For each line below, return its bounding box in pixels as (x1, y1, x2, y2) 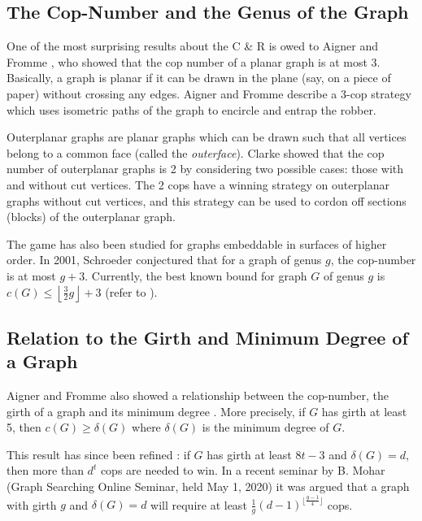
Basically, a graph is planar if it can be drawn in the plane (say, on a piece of (7, 69, 391, 86)
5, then (7, 419, 41, 436)
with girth (7, 496, 57, 513)
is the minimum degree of (202, 419, 329, 436)
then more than (7, 462, 84, 479)
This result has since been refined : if (7, 445, 190, 462)
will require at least (150, 496, 247, 513)
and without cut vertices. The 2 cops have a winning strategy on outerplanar (7, 176, 389, 193)
